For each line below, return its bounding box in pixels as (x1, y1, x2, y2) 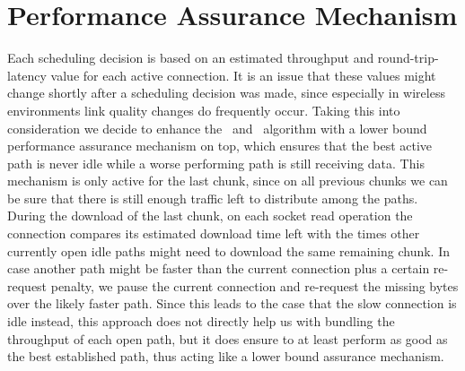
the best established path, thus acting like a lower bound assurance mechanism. (7, 347, 444, 366)
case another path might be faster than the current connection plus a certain (7, 259, 430, 278)
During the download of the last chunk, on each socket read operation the (7, 206, 413, 225)
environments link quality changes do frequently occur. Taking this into (7, 100, 400, 119)
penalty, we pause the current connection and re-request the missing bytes (50, 276, 459, 295)
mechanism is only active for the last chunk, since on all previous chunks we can (7, 171, 448, 190)
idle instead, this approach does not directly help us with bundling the (7, 312, 395, 331)
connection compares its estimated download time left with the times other (7, 224, 420, 243)
